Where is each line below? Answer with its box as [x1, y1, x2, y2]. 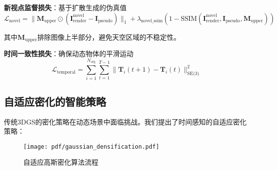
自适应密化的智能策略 [4, 93, 106, 108]
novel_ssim [141, 18, 163, 24]
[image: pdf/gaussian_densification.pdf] [23, 143, 160, 150]
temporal [56, 69, 76, 75]
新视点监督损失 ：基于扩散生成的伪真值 [4, 2, 127, 12]
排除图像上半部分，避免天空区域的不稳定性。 [37, 31, 181, 42]
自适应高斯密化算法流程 [23, 157, 98, 167]
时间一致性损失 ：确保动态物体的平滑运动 [4, 48, 133, 59]
